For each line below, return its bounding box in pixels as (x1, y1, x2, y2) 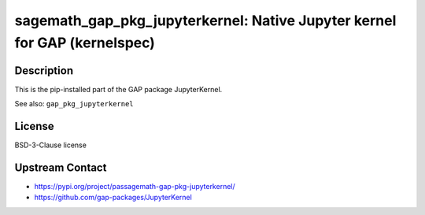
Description (14, 64, 74, 77)
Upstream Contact (14, 161, 107, 174)
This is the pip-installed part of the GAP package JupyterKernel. (14, 84, 223, 94)
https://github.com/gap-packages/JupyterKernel (34, 193, 192, 202)
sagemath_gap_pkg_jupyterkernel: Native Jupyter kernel (14, 12, 397, 29)
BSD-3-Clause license (14, 140, 87, 150)
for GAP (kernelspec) (14, 34, 155, 51)
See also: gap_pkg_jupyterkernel (14, 99, 134, 109)
